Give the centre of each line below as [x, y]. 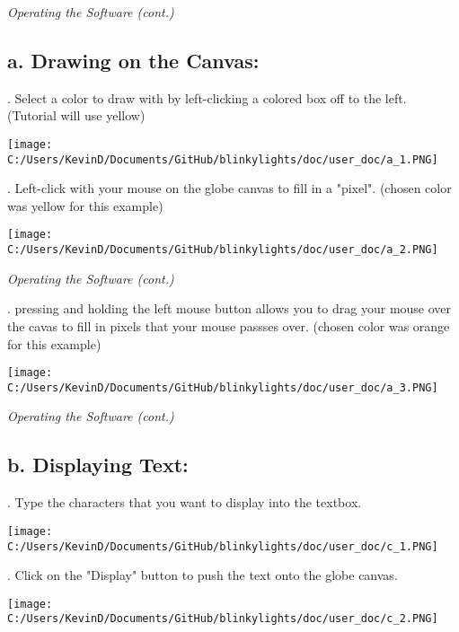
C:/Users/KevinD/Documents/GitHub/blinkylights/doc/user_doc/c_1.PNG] [223, 546]
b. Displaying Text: [98, 465]
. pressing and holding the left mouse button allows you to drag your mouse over [229, 308]
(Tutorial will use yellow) [76, 115]
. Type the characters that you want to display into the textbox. [185, 502]
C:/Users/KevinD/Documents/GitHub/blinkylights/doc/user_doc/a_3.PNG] [223, 387]
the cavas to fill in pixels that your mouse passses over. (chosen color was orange [229, 325]
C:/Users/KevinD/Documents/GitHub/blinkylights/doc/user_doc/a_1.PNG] [223, 159]
